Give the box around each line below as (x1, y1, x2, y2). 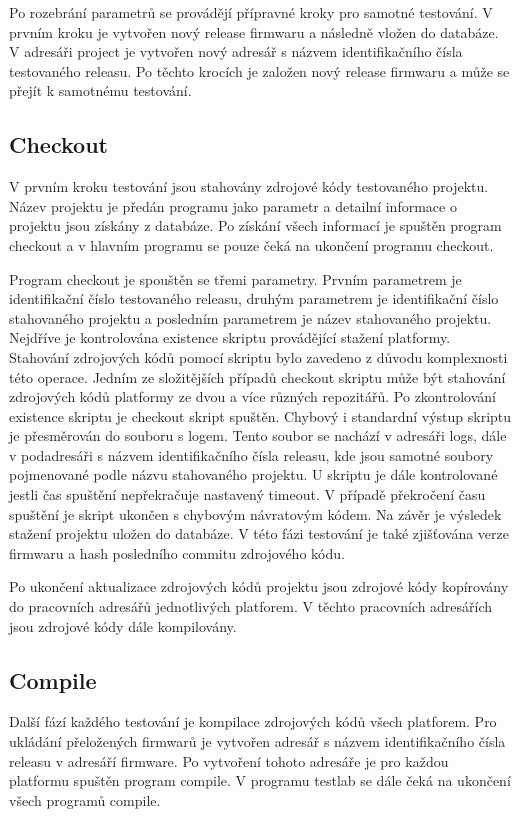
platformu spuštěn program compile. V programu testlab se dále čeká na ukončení (9, 770, 511, 791)
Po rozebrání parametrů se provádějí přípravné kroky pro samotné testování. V (9, 2, 493, 22)
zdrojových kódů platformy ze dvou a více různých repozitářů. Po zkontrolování (9, 386, 496, 407)
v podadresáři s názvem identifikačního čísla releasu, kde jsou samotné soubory (9, 444, 494, 465)
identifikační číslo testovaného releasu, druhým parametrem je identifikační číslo (9, 288, 499, 309)
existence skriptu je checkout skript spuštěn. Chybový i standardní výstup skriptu (9, 405, 512, 426)
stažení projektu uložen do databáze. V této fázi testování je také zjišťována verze (9, 523, 509, 544)
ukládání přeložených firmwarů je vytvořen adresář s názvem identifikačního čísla (9, 731, 506, 752)
